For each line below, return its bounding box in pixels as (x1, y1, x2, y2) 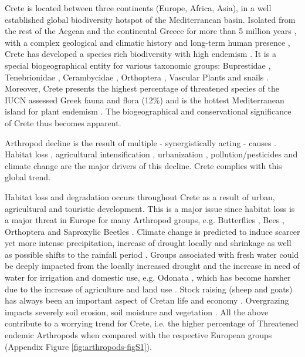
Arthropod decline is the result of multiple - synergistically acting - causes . (5, 136, 277, 149)
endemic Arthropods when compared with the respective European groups (5, 329, 272, 341)
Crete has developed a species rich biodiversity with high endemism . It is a (5, 48, 276, 60)
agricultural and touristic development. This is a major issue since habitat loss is (5, 202, 295, 214)
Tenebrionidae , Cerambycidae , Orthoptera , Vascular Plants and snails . (5, 70, 269, 83)
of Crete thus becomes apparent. (5, 116, 121, 129)
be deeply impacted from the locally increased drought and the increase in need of (5, 260, 300, 272)
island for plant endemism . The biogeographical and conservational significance (5, 105, 292, 117)
